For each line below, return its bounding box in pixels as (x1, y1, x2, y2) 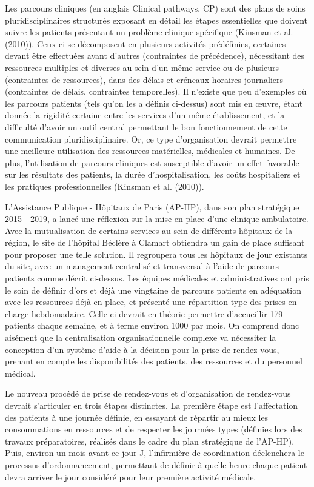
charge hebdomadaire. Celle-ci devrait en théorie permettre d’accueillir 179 (5, 307, 283, 320)
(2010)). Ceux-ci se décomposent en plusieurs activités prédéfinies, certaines (5, 37, 286, 50)
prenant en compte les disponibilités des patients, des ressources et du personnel (5, 355, 302, 368)
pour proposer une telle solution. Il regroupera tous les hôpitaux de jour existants (5, 247, 308, 260)
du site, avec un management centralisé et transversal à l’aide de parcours (5, 260, 279, 272)
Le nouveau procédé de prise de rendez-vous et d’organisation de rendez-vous (5, 387, 291, 400)
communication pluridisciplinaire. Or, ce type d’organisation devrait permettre (5, 132, 297, 145)
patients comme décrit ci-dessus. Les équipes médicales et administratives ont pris (5, 272, 309, 284)
